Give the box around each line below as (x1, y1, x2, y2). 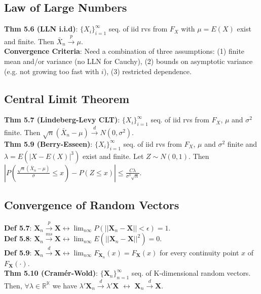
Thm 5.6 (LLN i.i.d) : (4, 23, 78, 34)
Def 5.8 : (4, 233, 32, 244)
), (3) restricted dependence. (103, 66, 192, 76)
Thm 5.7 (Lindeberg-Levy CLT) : (4, 114, 120, 125)
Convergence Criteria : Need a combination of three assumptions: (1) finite (4, 46, 245, 56)
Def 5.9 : (4, 247, 32, 257)
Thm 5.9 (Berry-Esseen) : (4, 138, 93, 149)
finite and (227, 138, 257, 149)
